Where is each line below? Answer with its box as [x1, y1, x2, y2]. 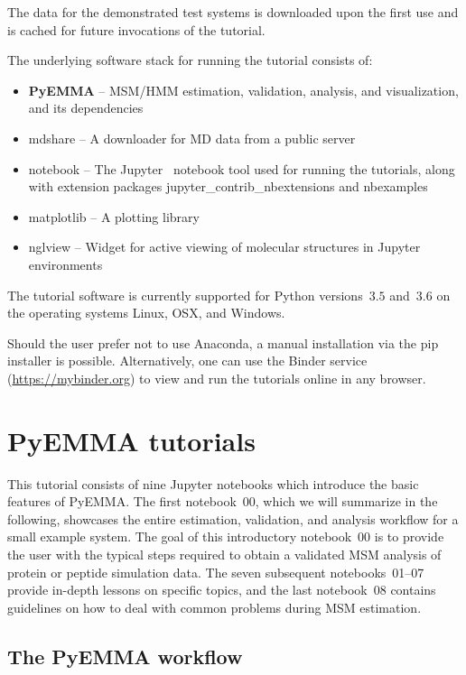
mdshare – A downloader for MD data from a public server [28, 128, 356, 147]
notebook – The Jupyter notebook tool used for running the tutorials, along [28, 159, 455, 178]
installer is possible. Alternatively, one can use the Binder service [7, 351, 368, 370]
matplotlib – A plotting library [28, 207, 200, 226]
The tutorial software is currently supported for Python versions [7, 285, 363, 304]
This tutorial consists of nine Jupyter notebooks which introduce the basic [7, 474, 419, 493]
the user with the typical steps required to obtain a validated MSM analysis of [7, 545, 442, 563]
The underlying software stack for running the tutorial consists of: [7, 51, 373, 69]
